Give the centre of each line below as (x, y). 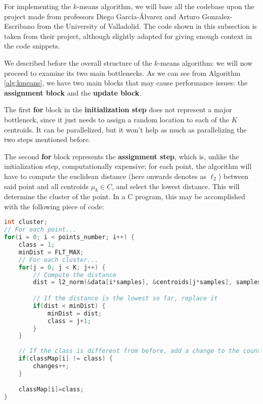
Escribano (19, 26)
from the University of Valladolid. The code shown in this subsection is (147, 26)
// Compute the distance (75, 275)
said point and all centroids (47, 186)
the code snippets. (32, 46)
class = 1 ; (37, 245)
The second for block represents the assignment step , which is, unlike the (122, 156)
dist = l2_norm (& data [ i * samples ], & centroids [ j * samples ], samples (147, 282)
